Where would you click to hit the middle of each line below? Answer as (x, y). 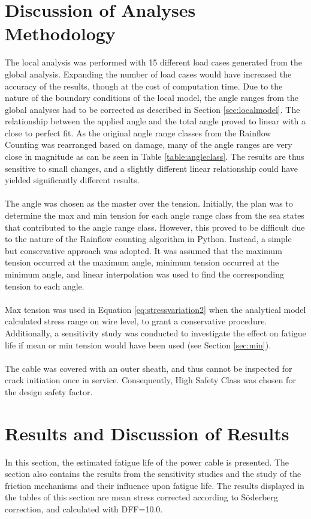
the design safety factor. (49, 391)
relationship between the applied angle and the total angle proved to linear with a (155, 121)
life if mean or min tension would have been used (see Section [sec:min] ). (138, 344)
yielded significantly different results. (72, 180)
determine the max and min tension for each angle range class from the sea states (155, 215)
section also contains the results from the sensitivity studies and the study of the (153, 474)
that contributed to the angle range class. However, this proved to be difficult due (155, 227)
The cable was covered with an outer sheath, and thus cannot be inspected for (149, 368)
